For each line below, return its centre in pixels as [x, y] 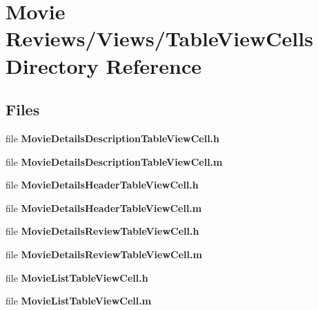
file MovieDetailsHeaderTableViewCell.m [104, 207]
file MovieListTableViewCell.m [79, 301]
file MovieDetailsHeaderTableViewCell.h [102, 185]
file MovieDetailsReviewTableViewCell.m [104, 254]
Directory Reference [104, 65]
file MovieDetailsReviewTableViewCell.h [102, 231]
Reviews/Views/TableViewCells [159, 38]
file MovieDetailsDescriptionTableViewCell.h [113, 138]
